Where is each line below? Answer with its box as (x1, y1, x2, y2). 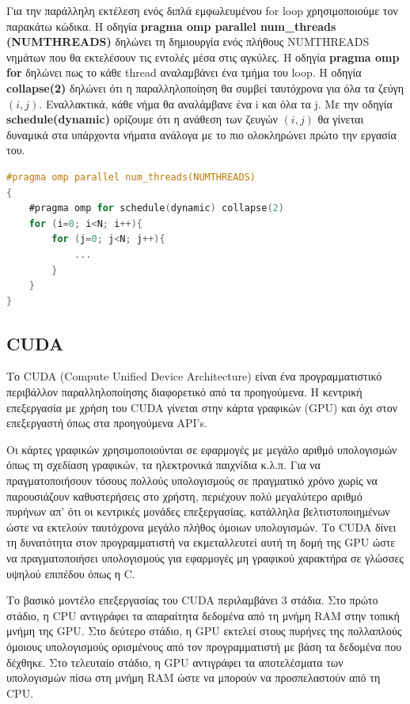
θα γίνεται (317, 111, 364, 127)
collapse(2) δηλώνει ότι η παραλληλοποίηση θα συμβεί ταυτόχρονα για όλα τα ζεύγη (6, 79, 404, 96)
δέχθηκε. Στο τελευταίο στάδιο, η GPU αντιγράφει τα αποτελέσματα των (6, 653, 344, 670)
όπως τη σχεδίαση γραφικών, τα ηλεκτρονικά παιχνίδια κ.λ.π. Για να (6, 456, 321, 473)
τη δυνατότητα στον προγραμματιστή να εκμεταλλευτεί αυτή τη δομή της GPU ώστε (6, 534, 396, 551)
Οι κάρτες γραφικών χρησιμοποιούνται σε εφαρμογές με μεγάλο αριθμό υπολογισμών (6, 441, 397, 457)
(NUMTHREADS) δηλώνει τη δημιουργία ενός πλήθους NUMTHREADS (6, 33, 370, 50)
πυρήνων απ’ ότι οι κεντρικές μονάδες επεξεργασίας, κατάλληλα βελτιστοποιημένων (6, 503, 390, 520)
